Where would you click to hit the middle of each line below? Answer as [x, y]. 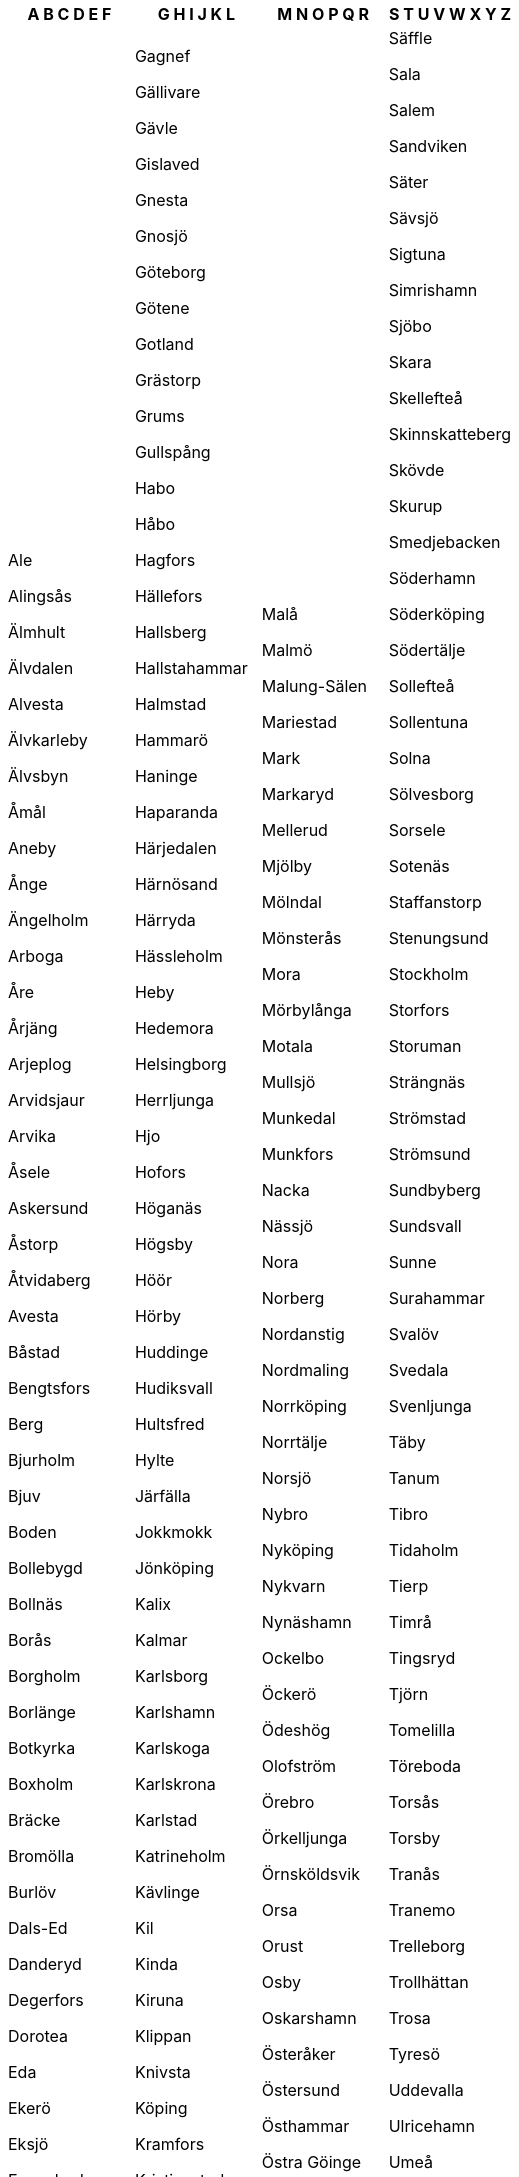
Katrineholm [180, 1856]
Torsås [414, 1802]
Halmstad [170, 704]
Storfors [419, 1010]
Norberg [293, 1298]
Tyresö [414, 2054]
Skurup [415, 506]
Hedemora [174, 1028]
